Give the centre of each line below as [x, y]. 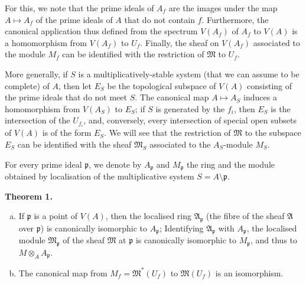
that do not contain [159, 19]
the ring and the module [231, 164]
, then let [75, 85]
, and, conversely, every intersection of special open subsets [190, 120]
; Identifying [181, 228]
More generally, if [36, 74]
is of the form [67, 133]
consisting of [270, 85]
